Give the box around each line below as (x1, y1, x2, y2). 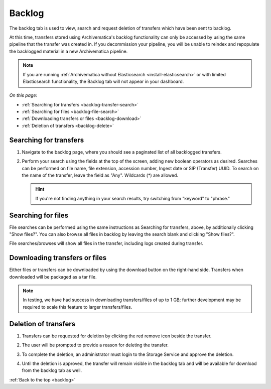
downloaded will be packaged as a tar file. (9, 274, 97, 280)
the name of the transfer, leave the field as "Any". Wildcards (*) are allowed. (22, 172, 178, 178)
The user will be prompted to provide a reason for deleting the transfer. (22, 342, 169, 348)
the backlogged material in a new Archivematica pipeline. (9, 48, 128, 54)
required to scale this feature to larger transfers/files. (23, 304, 132, 310)
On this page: (9, 92, 38, 98)
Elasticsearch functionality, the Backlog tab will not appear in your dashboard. (23, 78, 184, 84)
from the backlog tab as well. (22, 367, 82, 373)
